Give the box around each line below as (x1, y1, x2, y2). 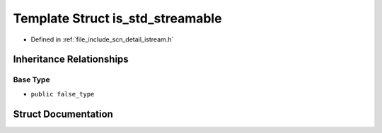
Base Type (13, 75, 50, 84)
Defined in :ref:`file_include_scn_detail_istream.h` (30, 35, 174, 44)
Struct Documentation (13, 108, 113, 120)
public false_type (30, 90, 95, 98)
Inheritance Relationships (13, 53, 129, 65)
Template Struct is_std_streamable (13, 11, 222, 26)
